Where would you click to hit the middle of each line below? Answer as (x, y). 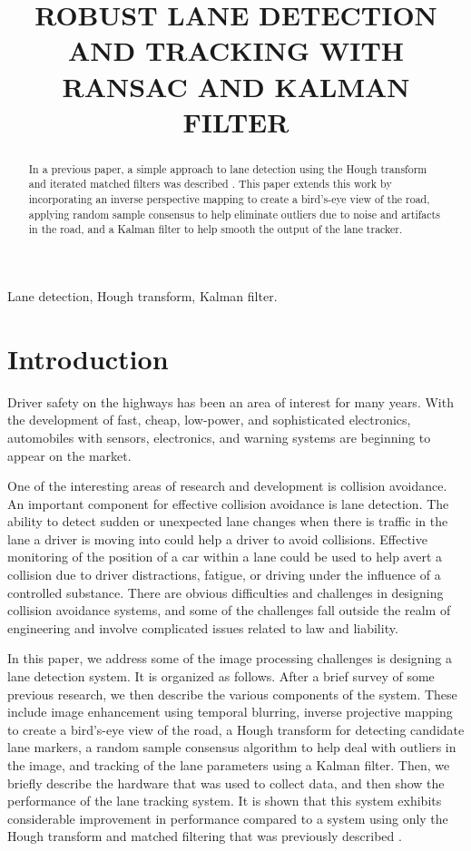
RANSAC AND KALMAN (236, 86)
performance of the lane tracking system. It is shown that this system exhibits (225, 801)
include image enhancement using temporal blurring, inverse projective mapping (230, 712)
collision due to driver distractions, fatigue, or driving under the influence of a (224, 575)
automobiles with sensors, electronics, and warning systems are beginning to (219, 437)
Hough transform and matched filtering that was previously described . (205, 836)
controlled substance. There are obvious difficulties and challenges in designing (226, 592)
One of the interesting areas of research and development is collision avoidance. (227, 486)
